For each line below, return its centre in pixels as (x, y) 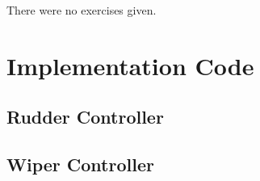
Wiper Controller (80, 164)
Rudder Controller (85, 117)
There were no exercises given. (82, 10)
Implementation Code (130, 65)
